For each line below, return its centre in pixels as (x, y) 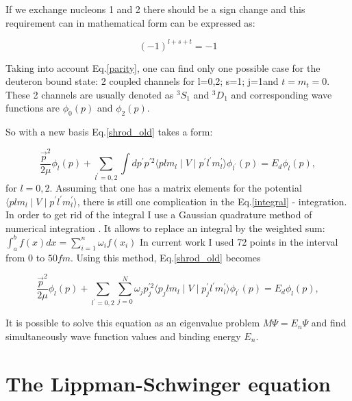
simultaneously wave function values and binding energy (123, 336)
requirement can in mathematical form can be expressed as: (130, 22)
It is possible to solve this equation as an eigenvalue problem (133, 323)
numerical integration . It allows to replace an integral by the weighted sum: (165, 228)
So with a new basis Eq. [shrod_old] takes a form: (109, 132)
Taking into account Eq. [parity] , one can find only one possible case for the (163, 67)
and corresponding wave (281, 94)
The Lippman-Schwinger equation (168, 383)
